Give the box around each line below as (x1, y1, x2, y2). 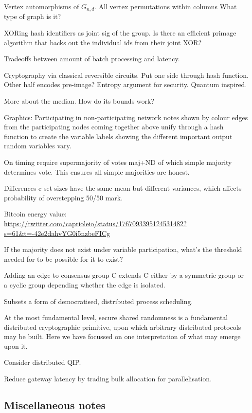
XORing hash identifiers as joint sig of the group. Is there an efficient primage (4, 28, 236, 38)
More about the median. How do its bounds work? (4, 96, 155, 106)
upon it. (4, 341, 28, 351)
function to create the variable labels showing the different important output (4, 131, 233, 141)
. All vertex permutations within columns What (94, 1, 237, 11)
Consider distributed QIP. (4, 357, 81, 367)
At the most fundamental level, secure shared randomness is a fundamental (4, 312, 228, 323)
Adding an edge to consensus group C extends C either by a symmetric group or (4, 270, 244, 280)
